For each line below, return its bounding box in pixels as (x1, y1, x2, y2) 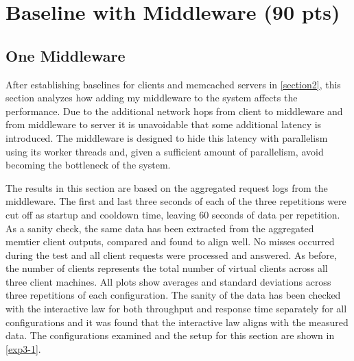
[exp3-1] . (5, 341, 41, 356)
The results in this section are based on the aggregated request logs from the (5, 180, 328, 195)
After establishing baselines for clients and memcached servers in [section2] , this (5, 77, 341, 91)
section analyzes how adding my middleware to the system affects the (5, 90, 298, 105)
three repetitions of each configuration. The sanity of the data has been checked (5, 288, 341, 302)
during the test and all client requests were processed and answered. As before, (5, 247, 337, 262)
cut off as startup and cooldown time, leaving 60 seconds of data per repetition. (5, 207, 340, 221)
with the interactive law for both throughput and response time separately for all (5, 301, 347, 316)
